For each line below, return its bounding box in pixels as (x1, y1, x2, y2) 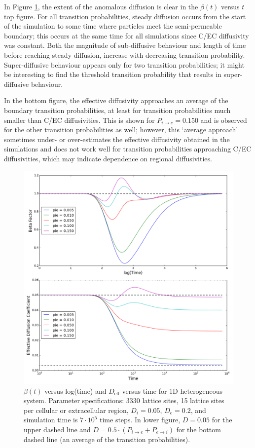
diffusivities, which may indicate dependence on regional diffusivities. (4, 153, 212, 163)
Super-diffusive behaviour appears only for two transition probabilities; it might (4, 59, 245, 70)
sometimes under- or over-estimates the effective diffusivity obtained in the (4, 134, 230, 144)
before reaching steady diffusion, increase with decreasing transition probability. (4, 49, 245, 60)
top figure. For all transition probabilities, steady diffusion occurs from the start (4, 11, 246, 21)
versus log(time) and (44, 385, 107, 396)
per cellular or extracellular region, (24, 405, 129, 415)
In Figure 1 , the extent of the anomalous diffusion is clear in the (4, 1, 198, 11)
